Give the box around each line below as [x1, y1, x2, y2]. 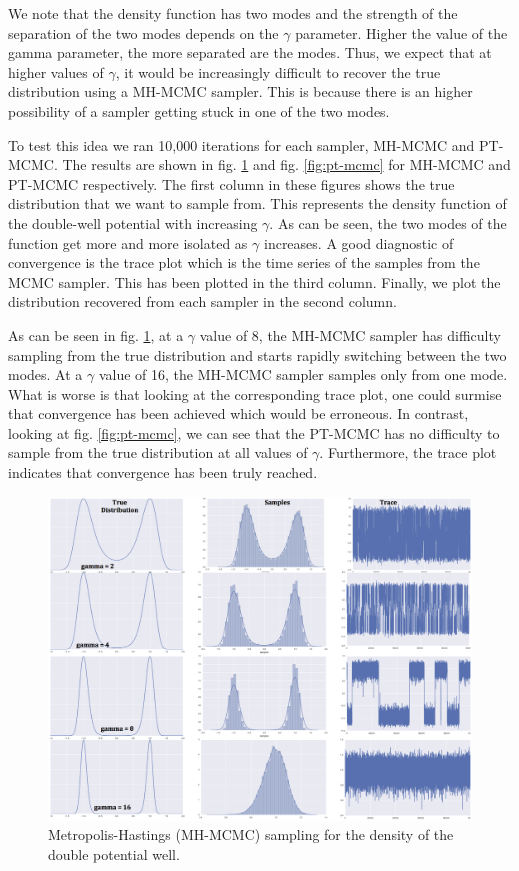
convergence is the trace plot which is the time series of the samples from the [8, 252, 480, 273]
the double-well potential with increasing [8, 212, 258, 233]
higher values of [8, 61, 104, 82]
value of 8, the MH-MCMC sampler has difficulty [199, 324, 501, 345]
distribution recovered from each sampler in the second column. [8, 291, 397, 312]
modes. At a [8, 364, 83, 385]
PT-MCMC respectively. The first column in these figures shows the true [8, 173, 455, 194]
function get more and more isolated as [8, 232, 248, 253]
